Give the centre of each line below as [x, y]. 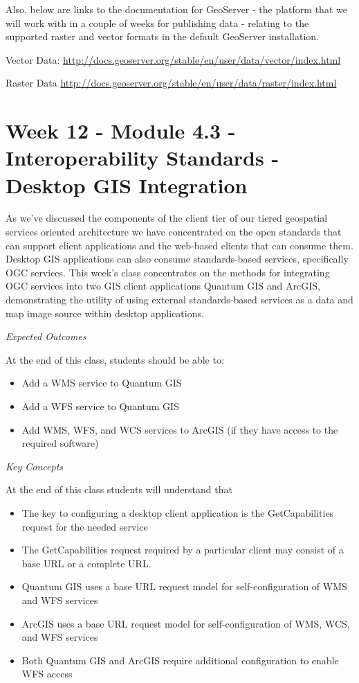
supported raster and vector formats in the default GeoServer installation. [162, 36]
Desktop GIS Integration [127, 185]
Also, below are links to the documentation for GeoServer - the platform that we [176, 9]
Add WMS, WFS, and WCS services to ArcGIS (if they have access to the [180, 429]
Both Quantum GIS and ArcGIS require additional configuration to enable [180, 660]
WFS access [47, 674]
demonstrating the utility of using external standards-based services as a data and [179, 300]
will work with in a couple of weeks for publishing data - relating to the [157, 23]
